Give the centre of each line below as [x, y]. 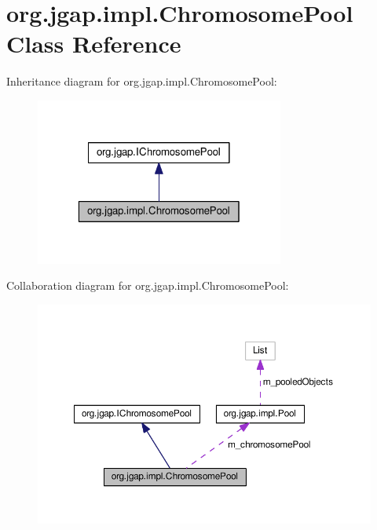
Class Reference [94, 44]
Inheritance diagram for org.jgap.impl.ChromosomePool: [142, 81]
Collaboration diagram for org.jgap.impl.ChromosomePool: [148, 285]
